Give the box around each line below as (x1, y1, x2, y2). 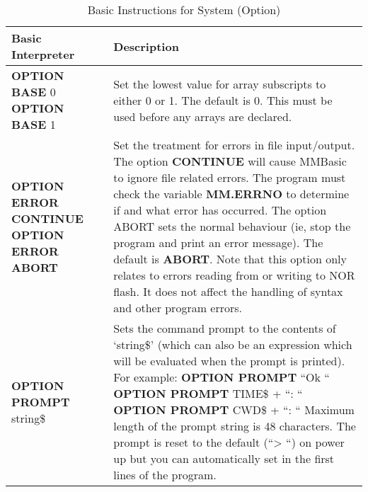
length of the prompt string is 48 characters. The (113, 418, 356, 434)
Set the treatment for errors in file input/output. (113, 137, 355, 153)
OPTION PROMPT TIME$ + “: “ (113, 385, 303, 401)
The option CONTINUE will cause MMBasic (113, 153, 347, 169)
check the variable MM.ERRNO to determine (113, 185, 350, 202)
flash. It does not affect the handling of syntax (113, 283, 343, 299)
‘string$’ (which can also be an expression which (113, 336, 352, 353)
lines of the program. (113, 467, 217, 483)
